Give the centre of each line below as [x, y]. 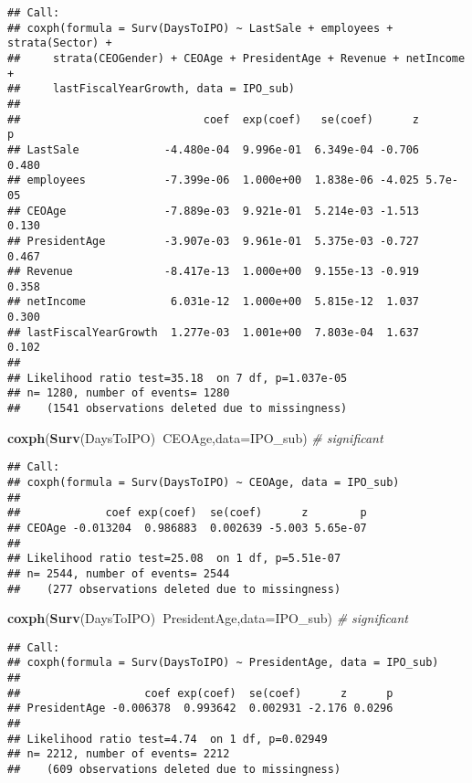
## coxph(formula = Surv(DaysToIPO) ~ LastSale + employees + [200, 28]
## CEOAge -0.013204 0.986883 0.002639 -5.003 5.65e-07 [187, 528]
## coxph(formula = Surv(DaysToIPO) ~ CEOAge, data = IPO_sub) [204, 482]
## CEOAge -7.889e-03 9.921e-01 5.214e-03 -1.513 [214, 211]
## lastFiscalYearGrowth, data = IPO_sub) [151, 89]
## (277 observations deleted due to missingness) [174, 589]
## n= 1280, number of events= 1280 [119, 393]
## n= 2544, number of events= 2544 [119, 573]
